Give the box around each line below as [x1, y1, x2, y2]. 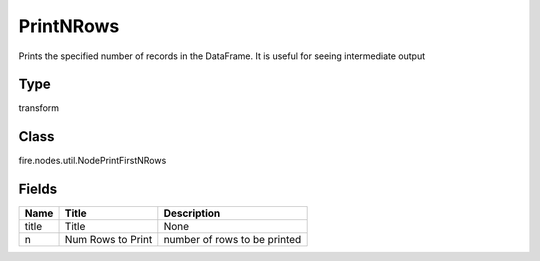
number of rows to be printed [163, 233, 302, 247]
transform [18, 102, 60, 114]
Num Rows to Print [64, 233, 153, 247]
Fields [18, 181, 58, 198]
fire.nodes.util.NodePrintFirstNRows [18, 155, 167, 167]
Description [163, 206, 221, 220]
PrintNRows [18, 15, 120, 37]
